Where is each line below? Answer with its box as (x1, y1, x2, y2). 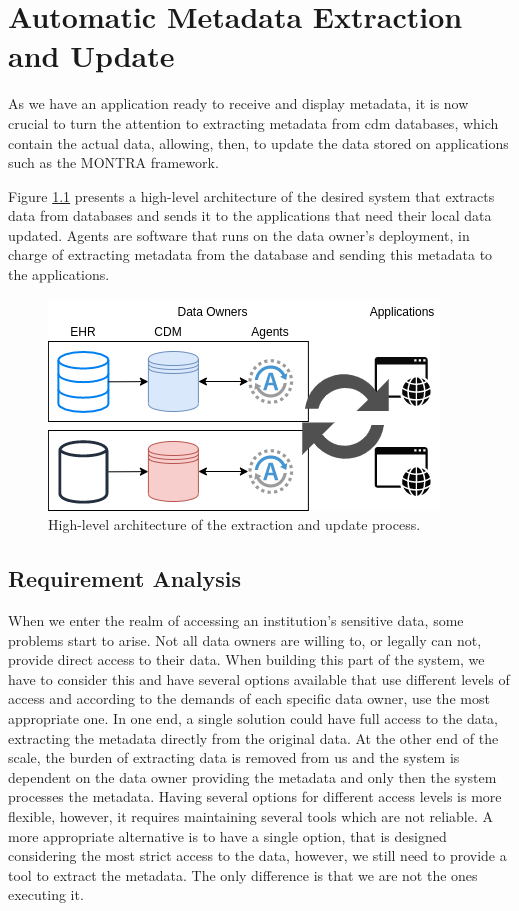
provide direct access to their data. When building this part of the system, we (8, 649, 485, 670)
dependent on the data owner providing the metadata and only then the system (8, 766, 497, 787)
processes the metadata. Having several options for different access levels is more (8, 786, 502, 807)
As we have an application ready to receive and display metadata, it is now (8, 93, 469, 114)
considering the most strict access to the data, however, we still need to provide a (8, 845, 507, 866)
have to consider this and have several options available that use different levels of (8, 668, 510, 689)
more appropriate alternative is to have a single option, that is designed (8, 825, 447, 846)
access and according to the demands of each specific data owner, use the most (8, 688, 490, 709)
